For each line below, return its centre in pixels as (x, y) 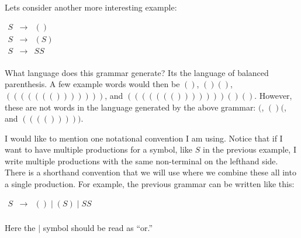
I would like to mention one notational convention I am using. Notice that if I (144, 138)
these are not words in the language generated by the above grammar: (130, 107)
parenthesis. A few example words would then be (92, 84)
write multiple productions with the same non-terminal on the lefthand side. (141, 161)
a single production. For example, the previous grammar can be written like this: (150, 184)
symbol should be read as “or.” (98, 227)
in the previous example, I (250, 149)
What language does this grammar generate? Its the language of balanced (137, 72)
